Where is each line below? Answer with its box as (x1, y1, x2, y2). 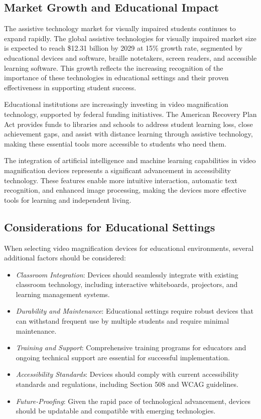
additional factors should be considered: (4, 252, 126, 263)
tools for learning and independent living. (4, 194, 132, 205)
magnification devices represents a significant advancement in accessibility (4, 165, 231, 175)
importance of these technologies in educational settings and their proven (4, 72, 229, 83)
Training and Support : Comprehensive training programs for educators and (16, 342, 246, 353)
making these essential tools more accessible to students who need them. (4, 138, 227, 149)
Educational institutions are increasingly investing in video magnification (4, 99, 228, 109)
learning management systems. (16, 289, 110, 299)
